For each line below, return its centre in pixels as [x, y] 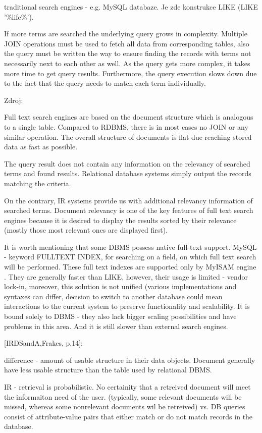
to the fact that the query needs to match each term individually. [105, 83]
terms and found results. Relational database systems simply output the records [128, 173]
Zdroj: [14, 100]
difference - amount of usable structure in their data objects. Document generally [130, 360]
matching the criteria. [38, 183]
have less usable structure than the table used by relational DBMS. [108, 370]
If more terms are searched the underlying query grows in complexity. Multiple [126, 34]
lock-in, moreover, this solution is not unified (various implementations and [120, 286]
